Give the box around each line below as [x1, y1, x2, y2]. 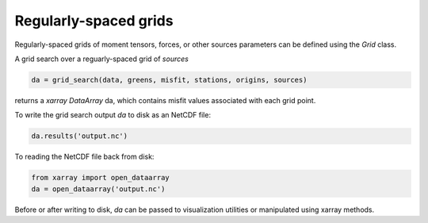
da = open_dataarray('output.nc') [31, 184, 166, 194]
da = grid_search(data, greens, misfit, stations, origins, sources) [31, 75, 308, 84]
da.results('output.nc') [31, 132, 128, 140]
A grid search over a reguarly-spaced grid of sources [14, 54, 189, 63]
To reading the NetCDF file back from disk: [14, 152, 155, 162]
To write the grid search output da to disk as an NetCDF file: [14, 110, 212, 120]
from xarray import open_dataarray [31, 173, 170, 183]
